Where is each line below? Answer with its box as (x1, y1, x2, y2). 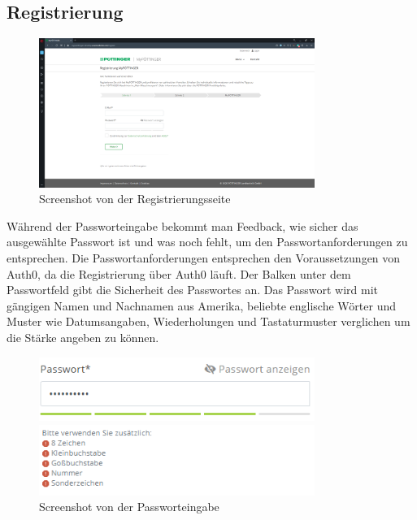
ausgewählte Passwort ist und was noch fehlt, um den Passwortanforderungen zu (7, 233, 408, 250)
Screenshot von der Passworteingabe (39, 498, 219, 515)
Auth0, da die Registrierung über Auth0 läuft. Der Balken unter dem (7, 265, 351, 282)
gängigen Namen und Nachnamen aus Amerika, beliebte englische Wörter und (7, 297, 396, 314)
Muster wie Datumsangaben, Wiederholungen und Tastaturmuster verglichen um (7, 313, 410, 330)
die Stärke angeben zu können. (7, 329, 159, 346)
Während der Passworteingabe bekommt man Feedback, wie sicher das (7, 217, 358, 234)
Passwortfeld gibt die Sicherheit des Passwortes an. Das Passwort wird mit (7, 281, 379, 298)
